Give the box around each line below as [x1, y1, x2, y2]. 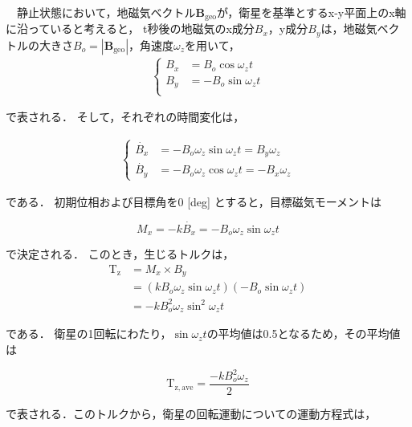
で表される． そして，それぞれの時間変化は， [6, 108, 245, 125]
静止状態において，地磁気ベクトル [16, 4, 196, 20]
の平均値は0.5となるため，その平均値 [206, 325, 401, 342]
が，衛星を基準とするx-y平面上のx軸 [217, 4, 406, 20]
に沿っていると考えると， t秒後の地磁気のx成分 [6, 20, 255, 37]
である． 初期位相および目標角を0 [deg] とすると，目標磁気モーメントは [6, 193, 382, 209]
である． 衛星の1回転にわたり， [6, 325, 172, 342]
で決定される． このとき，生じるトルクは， [6, 246, 235, 262]
